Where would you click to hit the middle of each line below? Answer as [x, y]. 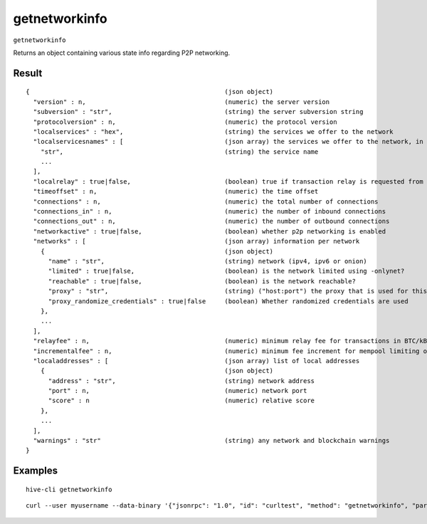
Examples [36, 471]
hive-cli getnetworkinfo [69, 489]
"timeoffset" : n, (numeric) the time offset [176, 192]
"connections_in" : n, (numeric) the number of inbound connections [210, 211]
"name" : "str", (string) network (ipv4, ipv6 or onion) [208, 261]
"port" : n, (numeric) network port [178, 391]
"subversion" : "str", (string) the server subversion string [198, 112]
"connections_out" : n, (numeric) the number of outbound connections [211, 221]
